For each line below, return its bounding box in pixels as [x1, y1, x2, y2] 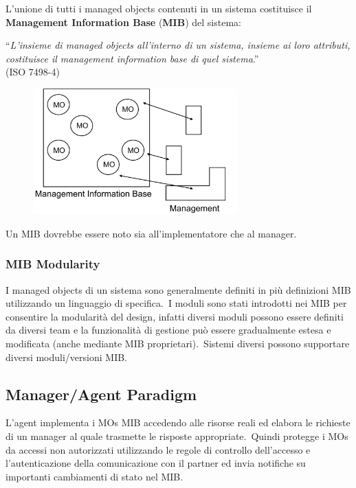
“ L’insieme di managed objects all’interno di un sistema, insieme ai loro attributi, [5, 38, 351, 52]
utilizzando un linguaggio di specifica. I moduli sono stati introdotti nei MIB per [5, 296, 347, 310]
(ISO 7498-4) [5, 65, 60, 79]
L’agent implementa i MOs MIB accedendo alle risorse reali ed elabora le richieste [5, 415, 351, 430]
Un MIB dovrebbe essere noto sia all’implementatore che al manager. [5, 226, 297, 240]
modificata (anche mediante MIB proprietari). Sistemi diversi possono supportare [5, 336, 350, 350]
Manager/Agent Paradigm [5, 383, 197, 404]
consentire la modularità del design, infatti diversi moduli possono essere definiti [5, 309, 344, 323]
